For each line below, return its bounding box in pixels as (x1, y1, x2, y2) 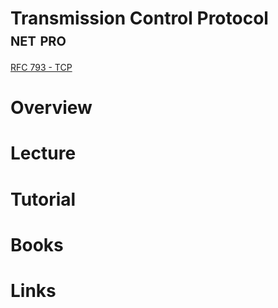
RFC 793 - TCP (10, 61, 73, 73)
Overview (10, 97, 93, 119)
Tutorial (10, 188, 77, 211)
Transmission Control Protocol (10, 7, 269, 30)
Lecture (10, 142, 77, 165)
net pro (10, 28, 67, 51)
